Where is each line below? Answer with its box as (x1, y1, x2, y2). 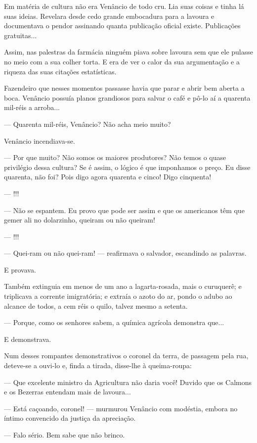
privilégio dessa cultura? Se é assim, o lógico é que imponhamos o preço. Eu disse (4, 162, 251, 172)
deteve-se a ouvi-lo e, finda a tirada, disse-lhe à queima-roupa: (4, 360, 192, 371)
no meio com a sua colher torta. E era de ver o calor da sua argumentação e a (4, 56, 240, 66)
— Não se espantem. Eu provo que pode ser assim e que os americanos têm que (4, 205, 245, 215)
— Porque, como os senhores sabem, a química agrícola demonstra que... (4, 317, 224, 328)
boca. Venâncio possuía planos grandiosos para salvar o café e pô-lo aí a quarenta (4, 92, 251, 103)
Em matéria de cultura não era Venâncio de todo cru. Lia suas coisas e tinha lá (4, 1, 244, 11)
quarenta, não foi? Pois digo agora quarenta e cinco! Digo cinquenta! (4, 171, 212, 182)
